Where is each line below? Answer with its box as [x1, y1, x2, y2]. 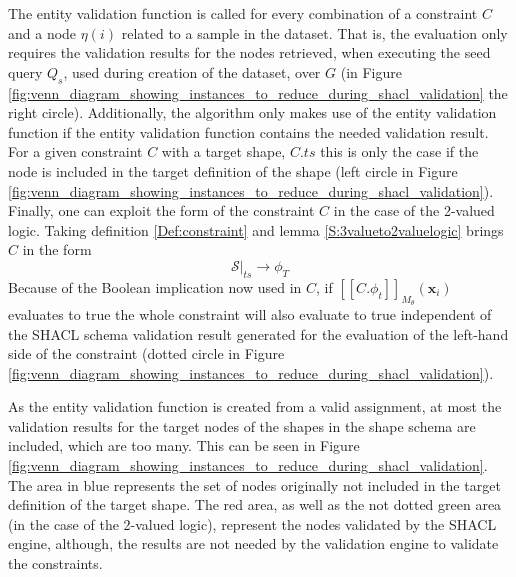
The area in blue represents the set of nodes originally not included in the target [8, 474, 501, 495]
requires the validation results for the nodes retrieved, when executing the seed [8, 42, 491, 63]
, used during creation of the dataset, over [63, 61, 321, 82]
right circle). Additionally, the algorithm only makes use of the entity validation [8, 102, 497, 123]
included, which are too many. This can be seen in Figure [8, 435, 360, 456]
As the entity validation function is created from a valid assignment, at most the [8, 396, 502, 417]
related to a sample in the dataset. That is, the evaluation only [121, 22, 508, 43]
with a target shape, [161, 141, 286, 162]
